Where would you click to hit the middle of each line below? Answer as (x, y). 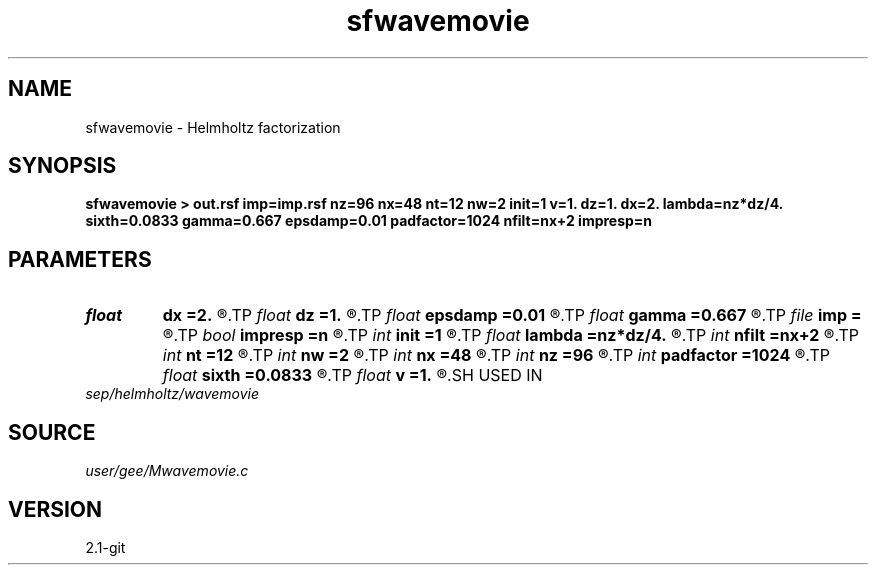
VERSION (55, 509)
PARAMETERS (80, 259)
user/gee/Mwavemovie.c (167, 471)
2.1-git (105, 547)
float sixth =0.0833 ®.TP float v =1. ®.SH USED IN (352, 375)
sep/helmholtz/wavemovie (172, 394)
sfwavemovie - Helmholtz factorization (213, 127)
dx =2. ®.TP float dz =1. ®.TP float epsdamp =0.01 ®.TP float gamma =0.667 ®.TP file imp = (512, 315)
